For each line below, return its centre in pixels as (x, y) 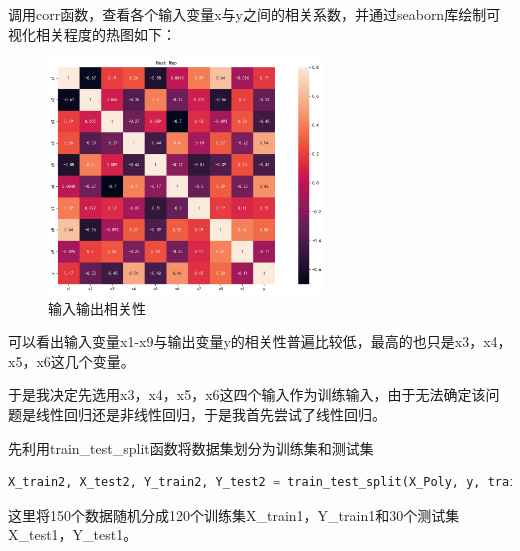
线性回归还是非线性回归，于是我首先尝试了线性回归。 (210, 413)
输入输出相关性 (97, 307)
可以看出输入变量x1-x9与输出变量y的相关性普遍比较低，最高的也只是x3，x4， (260, 341)
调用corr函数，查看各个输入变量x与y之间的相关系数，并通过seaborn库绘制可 (254, 14)
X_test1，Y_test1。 (73, 534)
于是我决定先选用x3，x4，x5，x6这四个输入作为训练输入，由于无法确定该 (247, 394)
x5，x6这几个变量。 (71, 360)
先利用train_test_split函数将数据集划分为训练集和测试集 (191, 447)
